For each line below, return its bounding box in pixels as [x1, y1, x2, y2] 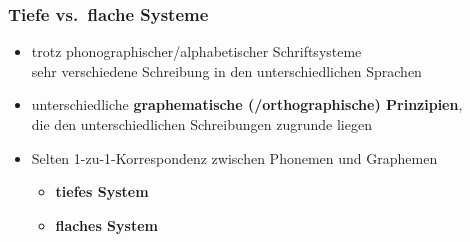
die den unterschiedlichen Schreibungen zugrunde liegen [31, 114, 372, 134]
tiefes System [55, 181, 149, 202]
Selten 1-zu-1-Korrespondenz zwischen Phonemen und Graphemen [31, 147, 438, 168]
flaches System [55, 214, 158, 235]
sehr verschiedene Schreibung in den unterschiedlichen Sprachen [31, 60, 422, 81]
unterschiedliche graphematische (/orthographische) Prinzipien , [31, 94, 463, 115]
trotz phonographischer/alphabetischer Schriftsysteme [31, 41, 362, 62]
